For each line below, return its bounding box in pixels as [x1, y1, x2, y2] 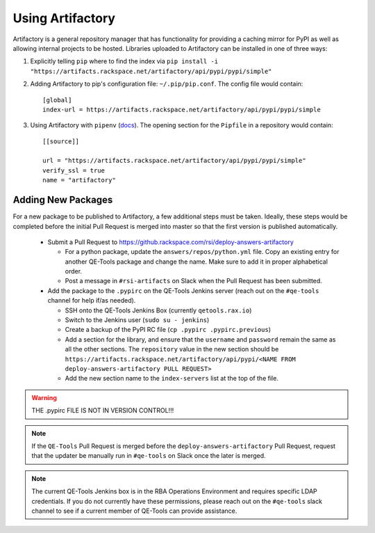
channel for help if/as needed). [47, 296, 136, 305]
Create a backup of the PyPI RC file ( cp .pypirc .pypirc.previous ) [65, 326, 271, 334]
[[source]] [42, 137, 80, 145]
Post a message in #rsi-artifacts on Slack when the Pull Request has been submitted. [65, 277, 322, 285]
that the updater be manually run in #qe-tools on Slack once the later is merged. [31, 452, 267, 460]
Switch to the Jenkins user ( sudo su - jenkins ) [65, 316, 210, 324]
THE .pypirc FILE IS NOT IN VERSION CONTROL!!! [31, 406, 174, 415]
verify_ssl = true [42, 166, 106, 174]
